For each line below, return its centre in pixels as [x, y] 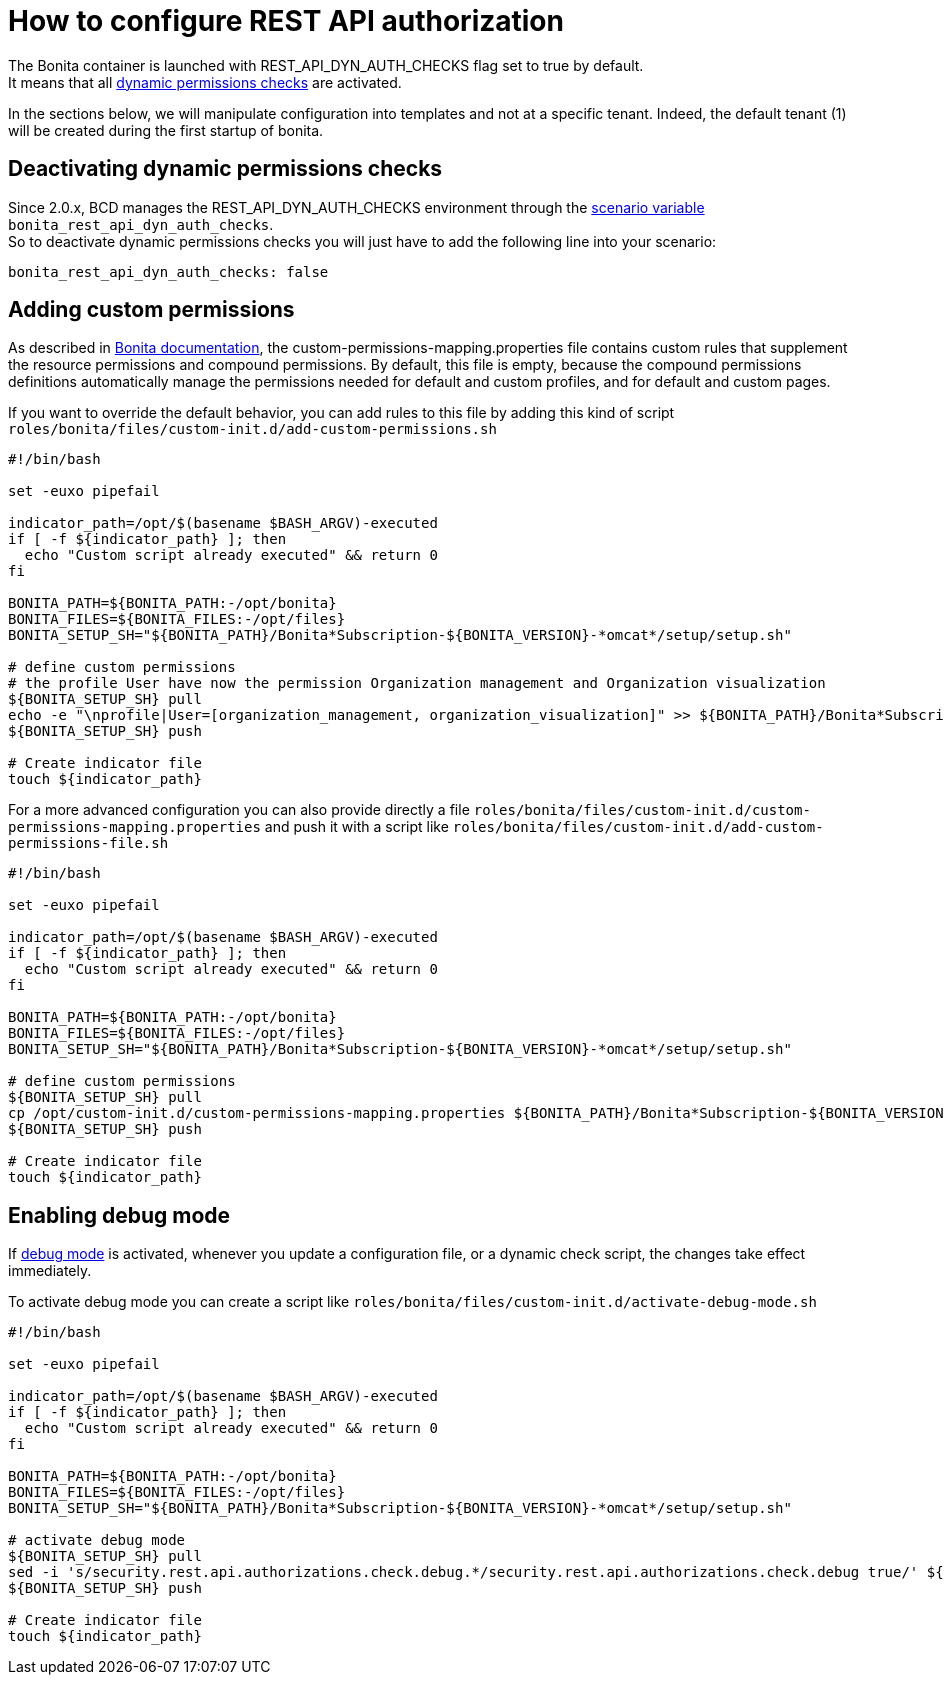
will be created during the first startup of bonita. [166, 130]
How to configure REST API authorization [286, 21]
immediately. [50, 1271]
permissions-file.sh [88, 843]
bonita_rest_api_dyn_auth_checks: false [168, 271]
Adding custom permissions [151, 310]
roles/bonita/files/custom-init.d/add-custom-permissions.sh [252, 429]
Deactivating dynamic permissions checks [225, 169]
